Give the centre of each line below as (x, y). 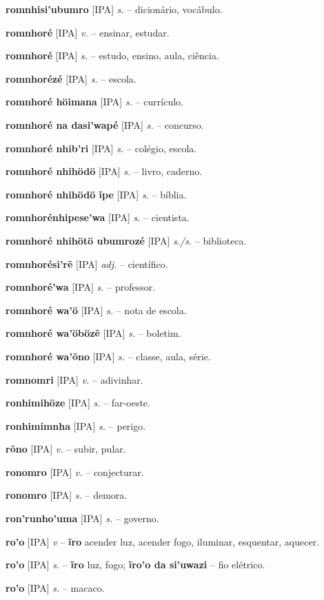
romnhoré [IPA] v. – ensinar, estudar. (88, 32)
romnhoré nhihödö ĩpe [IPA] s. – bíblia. (96, 194)
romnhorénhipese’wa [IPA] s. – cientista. (98, 217)
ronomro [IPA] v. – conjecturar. (75, 472)
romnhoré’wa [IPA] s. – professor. (81, 287)
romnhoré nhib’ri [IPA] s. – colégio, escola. (101, 148)
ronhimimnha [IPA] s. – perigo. (76, 425)
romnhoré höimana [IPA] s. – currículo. (94, 102)
